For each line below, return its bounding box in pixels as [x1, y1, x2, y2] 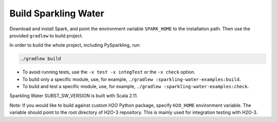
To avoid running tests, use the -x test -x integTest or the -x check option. [22, 69, 195, 75]
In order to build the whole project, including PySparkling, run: [9, 42, 141, 48]
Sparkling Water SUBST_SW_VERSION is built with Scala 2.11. [9, 93, 138, 99]
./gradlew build [20, 56, 62, 62]
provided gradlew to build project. [9, 32, 83, 38]
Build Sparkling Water [9, 8, 105, 19]
